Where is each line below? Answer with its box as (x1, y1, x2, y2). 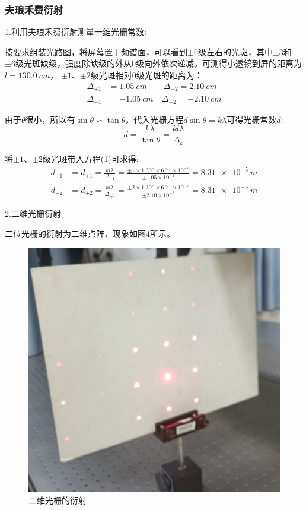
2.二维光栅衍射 (5, 207, 61, 219)
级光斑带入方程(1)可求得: (42, 152, 139, 164)
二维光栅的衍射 (28, 494, 87, 506)
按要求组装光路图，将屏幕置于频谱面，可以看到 (5, 45, 187, 58)
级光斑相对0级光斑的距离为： (90, 69, 203, 81)
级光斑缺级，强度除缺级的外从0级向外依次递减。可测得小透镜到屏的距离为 (15, 57, 302, 69)
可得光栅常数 (227, 113, 277, 125)
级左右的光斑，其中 (197, 45, 273, 58)
